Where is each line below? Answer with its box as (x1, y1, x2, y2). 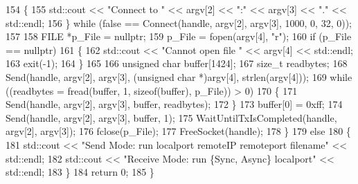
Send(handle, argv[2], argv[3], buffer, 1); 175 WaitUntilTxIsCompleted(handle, (6, 110, 337, 125)
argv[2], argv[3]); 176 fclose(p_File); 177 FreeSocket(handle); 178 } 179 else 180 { (6, 124, 351, 138)
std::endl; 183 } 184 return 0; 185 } (6, 165, 154, 179)
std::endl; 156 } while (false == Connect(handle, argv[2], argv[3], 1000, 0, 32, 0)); (6, 15, 352, 30)
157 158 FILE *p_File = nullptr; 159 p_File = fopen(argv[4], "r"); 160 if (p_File (6, 29, 352, 44)
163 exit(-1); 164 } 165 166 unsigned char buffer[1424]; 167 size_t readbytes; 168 (6, 56, 348, 71)
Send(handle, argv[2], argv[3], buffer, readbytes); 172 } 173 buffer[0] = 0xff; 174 (6, 97, 343, 111)
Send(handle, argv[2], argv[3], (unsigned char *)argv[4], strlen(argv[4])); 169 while (6, 69, 352, 84)
